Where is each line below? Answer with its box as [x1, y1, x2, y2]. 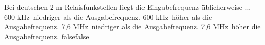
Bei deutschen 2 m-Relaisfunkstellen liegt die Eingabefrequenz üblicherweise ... [4, 2, 251, 12]
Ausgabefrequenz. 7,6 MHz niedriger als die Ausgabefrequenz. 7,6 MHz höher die [4, 21, 261, 32]
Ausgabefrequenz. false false [4, 31, 89, 41]
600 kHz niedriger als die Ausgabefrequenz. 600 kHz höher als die [4, 11, 212, 22]
